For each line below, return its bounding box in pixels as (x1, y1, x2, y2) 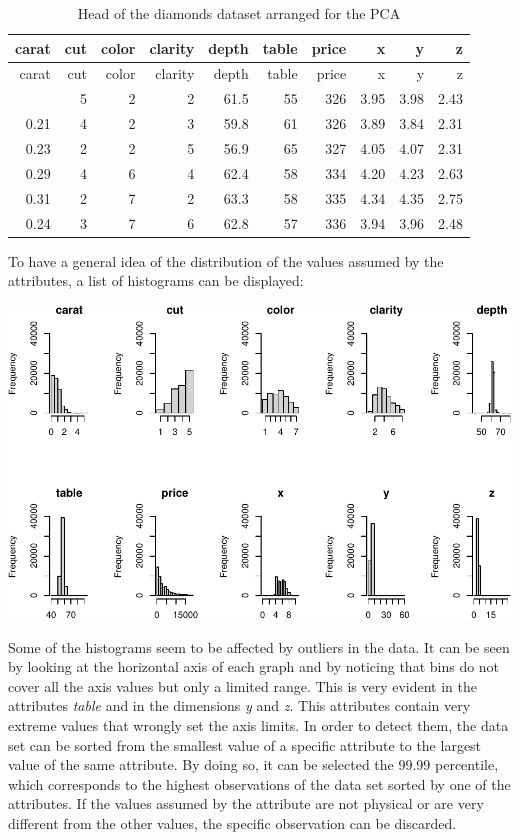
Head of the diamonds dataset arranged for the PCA (77, 3, 401, 23)
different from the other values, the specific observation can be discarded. (8, 813, 457, 834)
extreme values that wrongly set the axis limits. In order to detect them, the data (8, 715, 509, 736)
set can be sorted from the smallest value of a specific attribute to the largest (8, 734, 482, 755)
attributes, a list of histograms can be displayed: (8, 270, 304, 291)
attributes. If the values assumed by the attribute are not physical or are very (8, 793, 484, 814)
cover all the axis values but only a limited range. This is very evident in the (8, 675, 478, 696)
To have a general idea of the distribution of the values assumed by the (8, 250, 444, 271)
